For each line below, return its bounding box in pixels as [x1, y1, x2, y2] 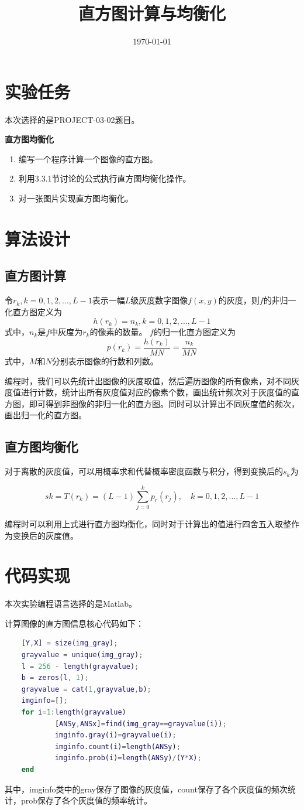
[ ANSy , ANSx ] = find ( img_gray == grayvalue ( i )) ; [54, 719, 227, 728]
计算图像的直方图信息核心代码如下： [5, 617, 144, 629]
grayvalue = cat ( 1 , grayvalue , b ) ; [21, 685, 151, 693]
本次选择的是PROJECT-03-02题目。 [5, 113, 140, 125]
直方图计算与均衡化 [78, 1, 226, 25]
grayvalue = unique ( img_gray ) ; [21, 651, 143, 659]
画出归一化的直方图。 [5, 409, 87, 421]
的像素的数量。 [89, 326, 147, 338]
